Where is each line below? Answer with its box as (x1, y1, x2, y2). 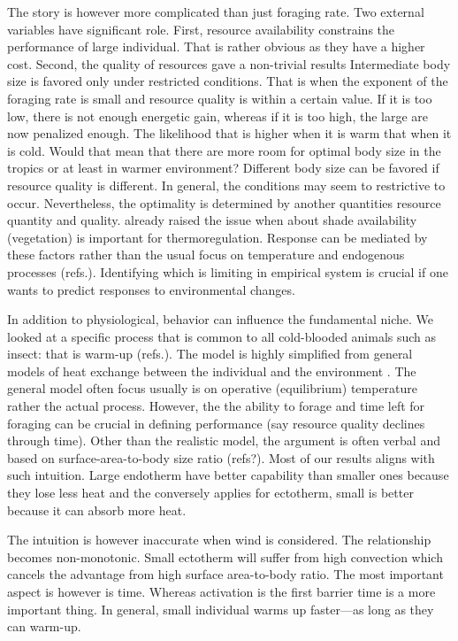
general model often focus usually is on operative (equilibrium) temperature (7, 379, 418, 398)
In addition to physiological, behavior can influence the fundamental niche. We (7, 310, 434, 328)
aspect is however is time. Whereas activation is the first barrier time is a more (7, 583, 436, 600)
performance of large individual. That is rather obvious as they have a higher (7, 37, 425, 56)
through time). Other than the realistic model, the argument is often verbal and (7, 431, 440, 450)
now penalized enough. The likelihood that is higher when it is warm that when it (7, 124, 452, 143)
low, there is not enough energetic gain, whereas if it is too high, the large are (7, 106, 429, 125)
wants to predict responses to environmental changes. (7, 280, 295, 298)
